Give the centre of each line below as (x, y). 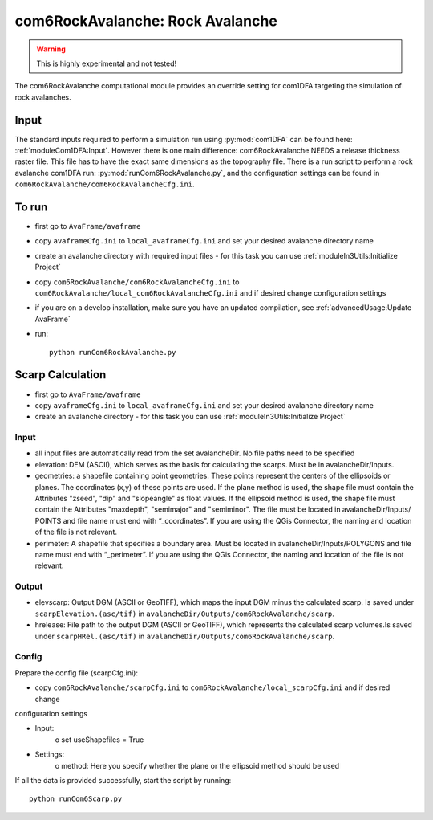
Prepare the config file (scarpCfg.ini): (76, 673)
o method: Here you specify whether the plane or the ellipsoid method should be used (197, 765)
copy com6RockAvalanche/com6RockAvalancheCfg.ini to (137, 282)
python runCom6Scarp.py (76, 799)
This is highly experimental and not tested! (107, 63)
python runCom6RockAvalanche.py (113, 352)
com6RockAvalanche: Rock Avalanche (146, 21)
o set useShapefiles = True (99, 740)
